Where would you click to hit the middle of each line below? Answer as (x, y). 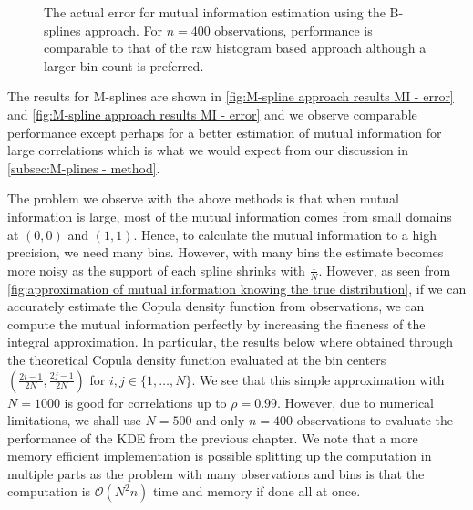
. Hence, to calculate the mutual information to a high (285, 234)
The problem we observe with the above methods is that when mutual (203, 198)
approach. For (123, 30)
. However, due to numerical (356, 402)
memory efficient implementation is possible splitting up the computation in (220, 456)
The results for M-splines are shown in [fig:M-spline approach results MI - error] (231, 96)
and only (221, 420)
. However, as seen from (385, 270)
